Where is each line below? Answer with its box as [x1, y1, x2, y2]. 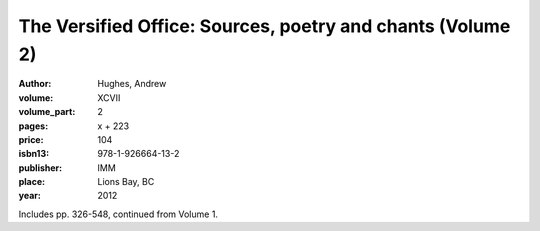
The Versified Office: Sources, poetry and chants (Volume [18, 15, 511, 37]
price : [18, 133, 44, 145]
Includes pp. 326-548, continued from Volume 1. [18, 208, 219, 220]
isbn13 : [18, 148, 50, 160]
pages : [18, 120, 49, 132]
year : [18, 190, 42, 202]
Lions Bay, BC [97, 176, 155, 188]
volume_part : [18, 106, 76, 118]
